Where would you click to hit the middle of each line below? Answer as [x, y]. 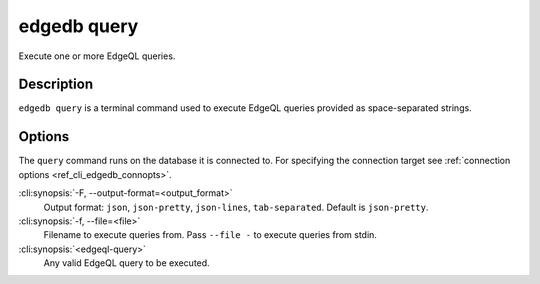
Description [56, 84]
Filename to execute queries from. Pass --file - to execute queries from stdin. [210, 235]
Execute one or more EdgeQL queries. [97, 56]
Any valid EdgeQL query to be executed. [126, 263]
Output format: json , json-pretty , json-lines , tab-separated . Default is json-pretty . [236, 207]
